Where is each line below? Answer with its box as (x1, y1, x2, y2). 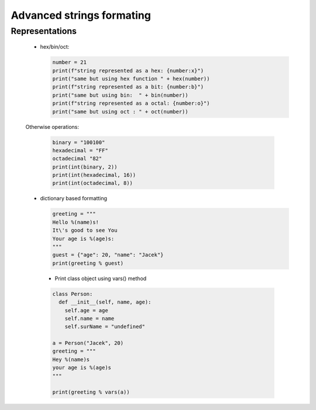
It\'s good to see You (52, 227, 118, 234)
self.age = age (64, 307, 108, 313)
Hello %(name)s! (52, 218, 99, 225)
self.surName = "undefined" (64, 323, 146, 330)
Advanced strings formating (11, 9, 152, 22)
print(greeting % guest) (52, 259, 124, 266)
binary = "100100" (52, 139, 105, 146)
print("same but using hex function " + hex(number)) (52, 75, 210, 82)
